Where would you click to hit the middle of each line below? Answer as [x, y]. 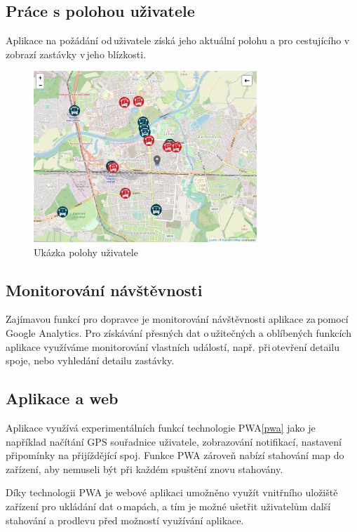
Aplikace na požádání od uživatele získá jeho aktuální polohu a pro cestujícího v [178, 40]
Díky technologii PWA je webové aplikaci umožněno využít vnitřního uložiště [172, 492]
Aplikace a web [62, 398]
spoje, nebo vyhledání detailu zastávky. [90, 360]
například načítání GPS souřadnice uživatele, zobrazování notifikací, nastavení [174, 441]
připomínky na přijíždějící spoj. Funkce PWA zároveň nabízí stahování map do [175, 455]
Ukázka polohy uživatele [86, 252]
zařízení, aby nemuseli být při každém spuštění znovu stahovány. [144, 468]
